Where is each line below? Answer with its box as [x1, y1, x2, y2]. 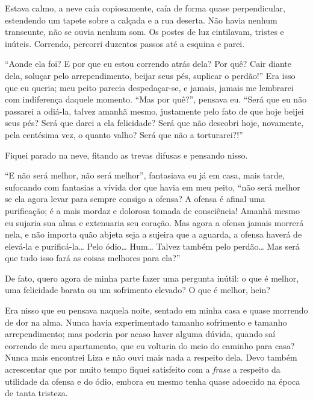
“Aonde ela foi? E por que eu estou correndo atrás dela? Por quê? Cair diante [5, 57, 291, 70]
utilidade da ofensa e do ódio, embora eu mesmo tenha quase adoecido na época [5, 374, 300, 387]
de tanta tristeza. [5, 387, 68, 399]
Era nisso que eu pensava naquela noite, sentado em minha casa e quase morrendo [5, 304, 308, 317]
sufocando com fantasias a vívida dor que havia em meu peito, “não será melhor [5, 180, 300, 193]
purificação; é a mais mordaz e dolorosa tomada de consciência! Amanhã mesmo [5, 204, 300, 216]
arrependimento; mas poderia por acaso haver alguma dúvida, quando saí [5, 327, 276, 340]
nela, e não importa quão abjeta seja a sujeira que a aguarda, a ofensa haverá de [5, 228, 302, 241]
